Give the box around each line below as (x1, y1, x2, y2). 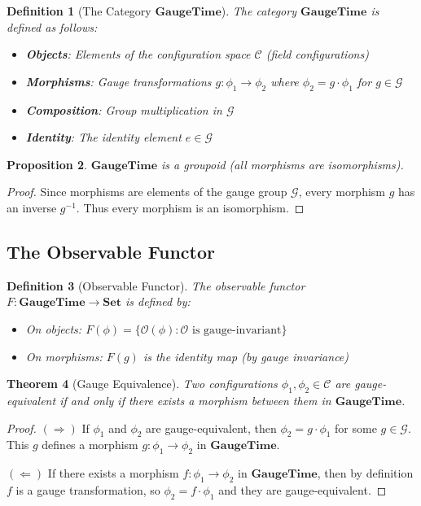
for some (335, 419, 377, 436)
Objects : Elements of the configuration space (25, 46, 251, 63)
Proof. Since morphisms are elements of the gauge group (7, 183, 287, 200)
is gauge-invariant (191, 324, 282, 336)
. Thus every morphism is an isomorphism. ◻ (76, 198, 305, 216)
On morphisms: (25, 347, 103, 364)
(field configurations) (265, 46, 369, 63)
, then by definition (317, 465, 414, 482)
